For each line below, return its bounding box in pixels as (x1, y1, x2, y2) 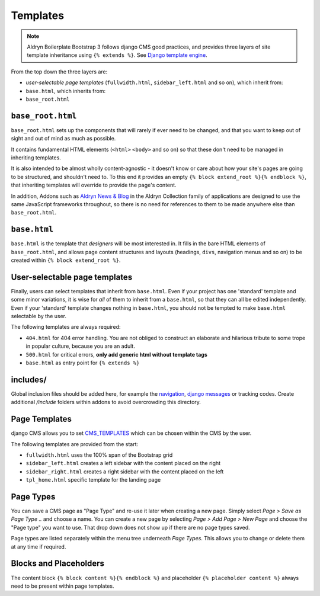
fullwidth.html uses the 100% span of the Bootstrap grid (25, 451, 173, 459)
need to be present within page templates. (11, 582, 114, 589)
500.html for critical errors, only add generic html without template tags (25, 351, 207, 358)
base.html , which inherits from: (25, 87, 106, 94)
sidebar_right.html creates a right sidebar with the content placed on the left (25, 468, 224, 475)
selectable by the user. (11, 313, 66, 320)
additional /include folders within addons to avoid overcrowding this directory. (11, 399, 201, 406)
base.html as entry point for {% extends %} (25, 359, 140, 367)
